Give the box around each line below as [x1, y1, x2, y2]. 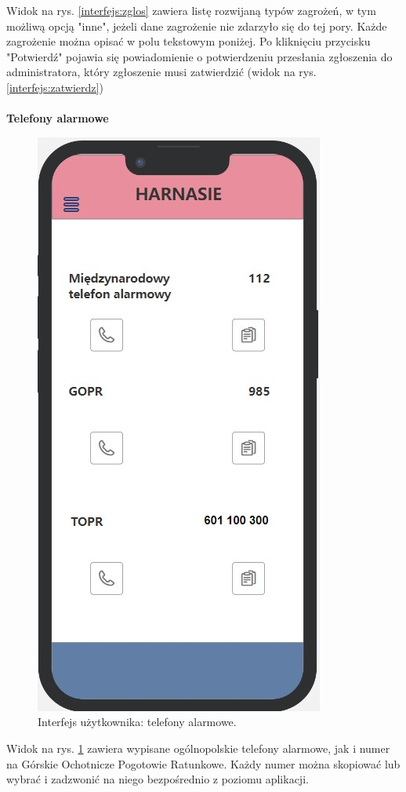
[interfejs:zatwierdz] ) [6, 78, 103, 95]
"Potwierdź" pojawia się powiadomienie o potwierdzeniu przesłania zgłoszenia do [6, 48, 393, 64]
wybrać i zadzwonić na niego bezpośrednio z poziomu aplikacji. [6, 771, 309, 787]
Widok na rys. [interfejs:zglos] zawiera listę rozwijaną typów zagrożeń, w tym [6, 2, 376, 18]
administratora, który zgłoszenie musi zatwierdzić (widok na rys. [6, 64, 317, 80]
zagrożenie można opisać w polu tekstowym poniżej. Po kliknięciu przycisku [6, 33, 371, 49]
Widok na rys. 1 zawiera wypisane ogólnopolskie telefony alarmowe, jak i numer [6, 739, 390, 756]
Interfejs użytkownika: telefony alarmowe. [38, 714, 237, 730]
